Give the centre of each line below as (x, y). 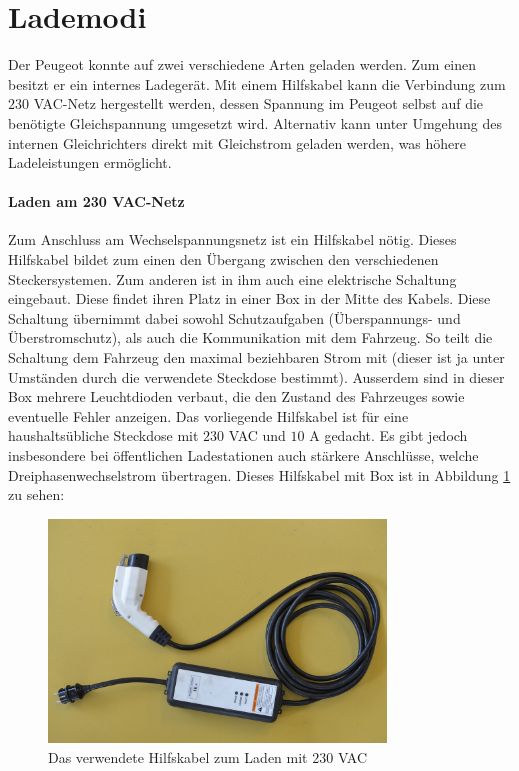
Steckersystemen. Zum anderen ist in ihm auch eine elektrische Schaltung (232, 278)
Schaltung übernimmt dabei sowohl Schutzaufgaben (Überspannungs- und (234, 317)
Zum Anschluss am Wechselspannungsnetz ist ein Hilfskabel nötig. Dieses (232, 239)
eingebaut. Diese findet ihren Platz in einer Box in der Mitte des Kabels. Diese (249, 298)
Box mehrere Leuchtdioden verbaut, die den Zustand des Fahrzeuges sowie (236, 396)
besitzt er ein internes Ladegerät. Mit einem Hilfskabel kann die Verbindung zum (257, 83)
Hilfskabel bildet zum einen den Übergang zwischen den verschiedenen (223, 259)
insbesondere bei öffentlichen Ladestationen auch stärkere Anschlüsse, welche (243, 455)
